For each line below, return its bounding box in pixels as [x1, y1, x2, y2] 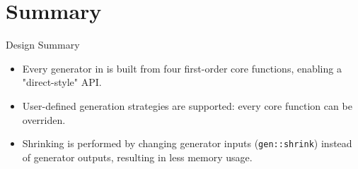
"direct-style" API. [22, 75, 102, 89]
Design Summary [6, 37, 80, 52]
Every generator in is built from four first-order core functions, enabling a [22, 61, 342, 75]
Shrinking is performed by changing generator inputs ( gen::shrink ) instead [22, 136, 352, 151]
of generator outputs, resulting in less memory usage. [22, 149, 253, 164]
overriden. [22, 112, 66, 127]
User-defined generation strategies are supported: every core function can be [22, 98, 352, 113]
